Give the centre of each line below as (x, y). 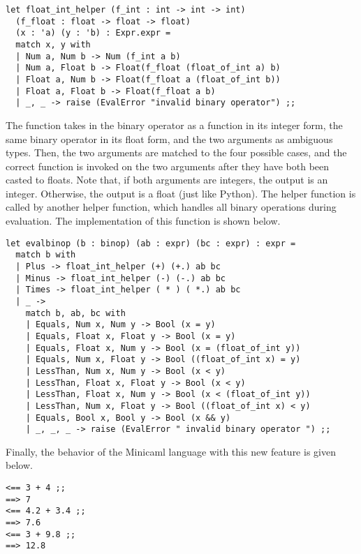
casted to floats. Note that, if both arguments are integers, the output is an (167, 180)
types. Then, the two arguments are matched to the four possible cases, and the (176, 152)
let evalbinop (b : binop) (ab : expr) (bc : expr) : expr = (151, 243)
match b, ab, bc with (75, 313)
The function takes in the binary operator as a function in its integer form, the (174, 125)
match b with (46, 255)
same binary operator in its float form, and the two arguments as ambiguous (169, 138)
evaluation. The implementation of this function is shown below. (143, 221)
